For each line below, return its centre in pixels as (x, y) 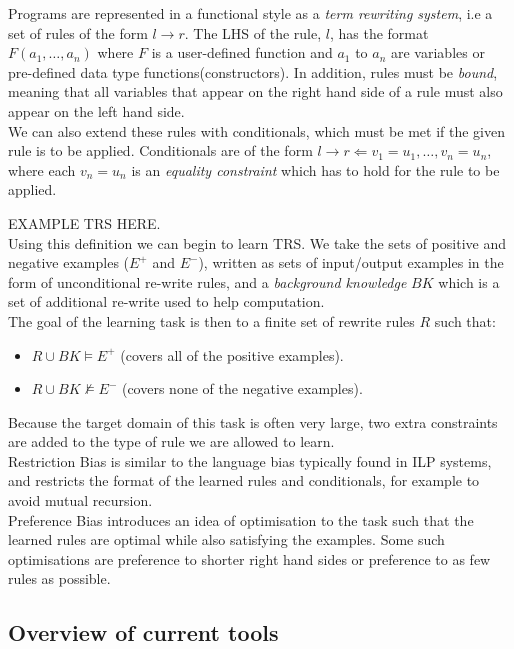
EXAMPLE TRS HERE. (84, 222)
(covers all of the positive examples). (232, 354)
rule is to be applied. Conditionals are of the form (160, 150)
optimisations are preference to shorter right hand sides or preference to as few (249, 558)
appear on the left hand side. (96, 110)
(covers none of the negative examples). (242, 388)
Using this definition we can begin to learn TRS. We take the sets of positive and (257, 242)
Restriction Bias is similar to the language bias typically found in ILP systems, (250, 460)
